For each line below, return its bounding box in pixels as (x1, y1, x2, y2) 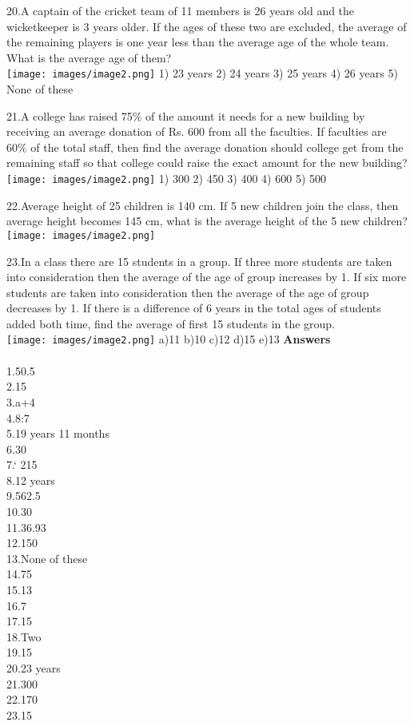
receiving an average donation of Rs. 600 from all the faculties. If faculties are (6, 123, 387, 140)
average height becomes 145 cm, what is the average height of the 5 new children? (6, 212, 408, 229)
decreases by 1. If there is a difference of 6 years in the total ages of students (6, 300, 381, 316)
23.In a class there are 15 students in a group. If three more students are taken (6, 252, 392, 269)
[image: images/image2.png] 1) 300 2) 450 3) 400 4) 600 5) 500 (6, 170, 326, 186)
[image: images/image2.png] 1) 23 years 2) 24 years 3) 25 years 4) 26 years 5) (6, 65, 398, 81)
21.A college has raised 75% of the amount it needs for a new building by (6, 107, 365, 124)
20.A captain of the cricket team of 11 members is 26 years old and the (6, 2, 355, 18)
